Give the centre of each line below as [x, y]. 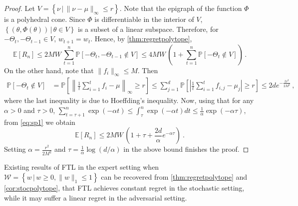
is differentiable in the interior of [144, 19]
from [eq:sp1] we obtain [40, 122]
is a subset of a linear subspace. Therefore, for [148, 29]
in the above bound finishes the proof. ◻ [186, 149]
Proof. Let [19, 8]
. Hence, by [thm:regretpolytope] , [141, 39]
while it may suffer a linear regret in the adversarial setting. [96, 197]
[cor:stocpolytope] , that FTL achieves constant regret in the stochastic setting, [124, 187]
